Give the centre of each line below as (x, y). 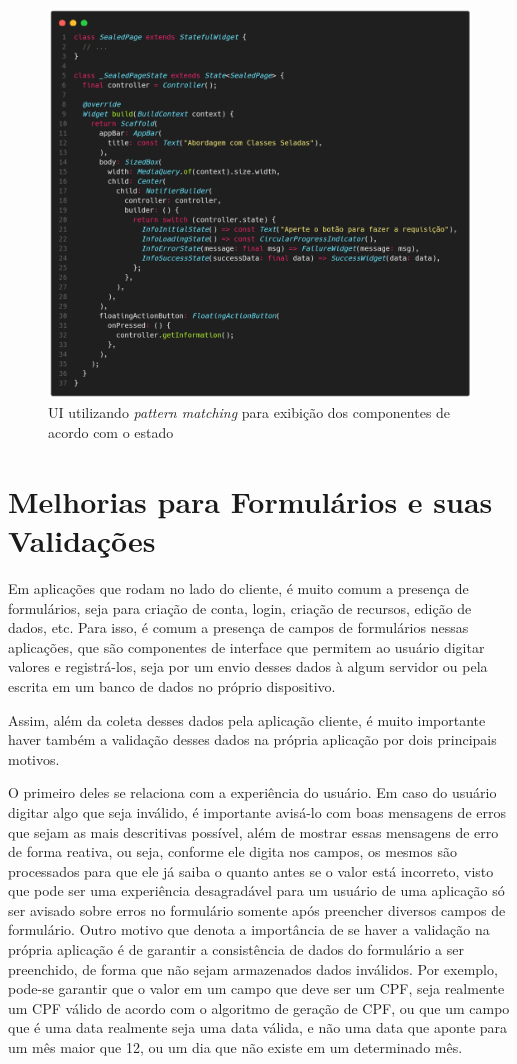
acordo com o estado (111, 432)
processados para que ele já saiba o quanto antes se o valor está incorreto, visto (251, 870)
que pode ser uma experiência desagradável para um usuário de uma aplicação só (256, 890)
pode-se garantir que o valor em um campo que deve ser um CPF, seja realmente (256, 988)
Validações (82, 540)
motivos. (34, 758)
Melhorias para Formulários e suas (250, 500)
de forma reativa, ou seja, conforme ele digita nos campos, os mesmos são (232, 851)
